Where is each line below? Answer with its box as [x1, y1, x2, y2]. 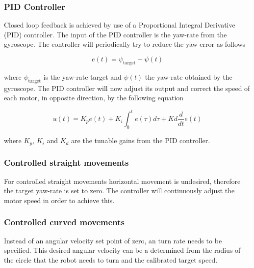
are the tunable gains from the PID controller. [71, 135, 210, 146]
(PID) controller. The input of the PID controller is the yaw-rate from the [4, 29, 227, 39]
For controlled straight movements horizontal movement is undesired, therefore [4, 176, 241, 186]
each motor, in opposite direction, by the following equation [4, 92, 184, 103]
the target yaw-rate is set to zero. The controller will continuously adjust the [4, 185, 235, 196]
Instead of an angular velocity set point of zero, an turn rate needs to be [4, 235, 222, 245]
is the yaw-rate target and [43, 71, 122, 82]
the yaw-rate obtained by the [145, 71, 232, 82]
